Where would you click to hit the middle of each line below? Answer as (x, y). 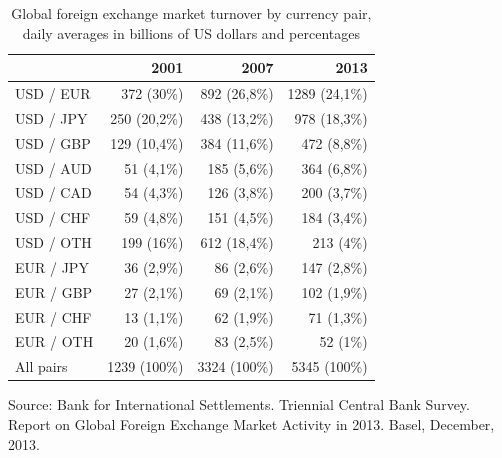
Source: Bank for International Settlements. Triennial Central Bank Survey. (239, 404)
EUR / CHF (53, 316)
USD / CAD (53, 192)
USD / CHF (53, 217)
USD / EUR (53, 93)
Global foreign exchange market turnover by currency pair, (191, 13)
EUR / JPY (52, 266)
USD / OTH (53, 242)
